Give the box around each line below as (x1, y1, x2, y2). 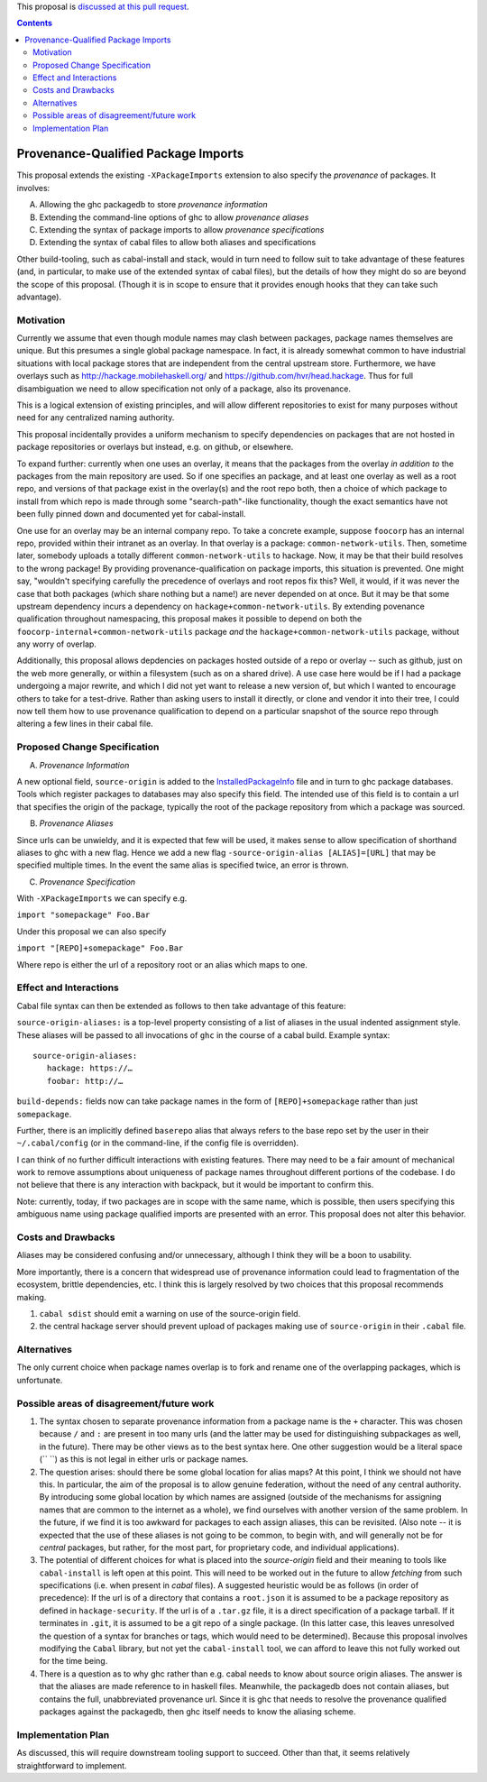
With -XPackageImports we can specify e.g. (16, 893, 188, 904)
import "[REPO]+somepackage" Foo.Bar (16, 943, 184, 953)
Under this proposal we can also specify (16, 925, 167, 937)
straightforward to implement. (16, 1759, 127, 1771)
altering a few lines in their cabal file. (16, 718, 153, 730)
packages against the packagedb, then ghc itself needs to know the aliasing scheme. (39, 1705, 356, 1717)
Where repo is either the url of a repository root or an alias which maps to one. (16, 959, 308, 969)
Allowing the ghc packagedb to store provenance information (39, 199, 268, 210)
